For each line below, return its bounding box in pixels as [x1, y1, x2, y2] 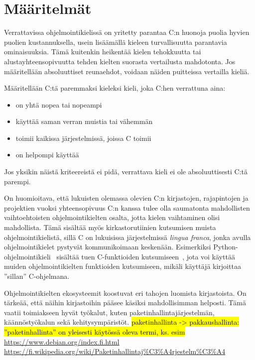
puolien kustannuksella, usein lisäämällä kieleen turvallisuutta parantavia [4, 36, 227, 47]
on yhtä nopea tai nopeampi [15, 99, 102, 110]
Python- [213, 241, 238, 252]
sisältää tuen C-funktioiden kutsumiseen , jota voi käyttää [56, 251, 235, 261]
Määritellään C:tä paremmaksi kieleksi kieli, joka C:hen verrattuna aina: [4, 83, 226, 93]
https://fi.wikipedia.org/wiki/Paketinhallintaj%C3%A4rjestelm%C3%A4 [4, 346, 226, 357]
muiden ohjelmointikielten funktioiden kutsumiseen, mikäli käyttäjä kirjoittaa [4, 261, 241, 271]
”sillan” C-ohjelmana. [4, 271, 70, 281]
